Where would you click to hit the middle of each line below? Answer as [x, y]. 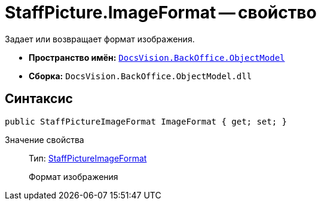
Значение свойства [45, 139]
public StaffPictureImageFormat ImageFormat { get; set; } [146, 121]
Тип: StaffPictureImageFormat [88, 158]
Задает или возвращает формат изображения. [100, 39]
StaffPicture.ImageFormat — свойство [161, 13]
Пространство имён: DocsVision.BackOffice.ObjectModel [157, 57]
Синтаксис [39, 99]
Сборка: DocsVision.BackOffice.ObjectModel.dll [140, 76]
